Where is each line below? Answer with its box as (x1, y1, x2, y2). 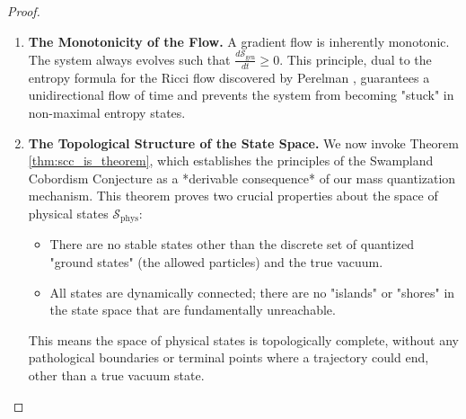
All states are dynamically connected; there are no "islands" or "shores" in (49, 282, 455, 301)
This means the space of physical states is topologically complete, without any (28, 330, 460, 349)
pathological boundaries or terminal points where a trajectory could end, (28, 348, 429, 367)
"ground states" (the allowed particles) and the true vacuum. (49, 252, 383, 271)
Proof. (7, 2, 40, 20)
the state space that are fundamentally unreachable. (49, 300, 336, 319)
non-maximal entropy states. (28, 103, 186, 121)
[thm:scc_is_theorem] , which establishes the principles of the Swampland (28, 151, 434, 170)
